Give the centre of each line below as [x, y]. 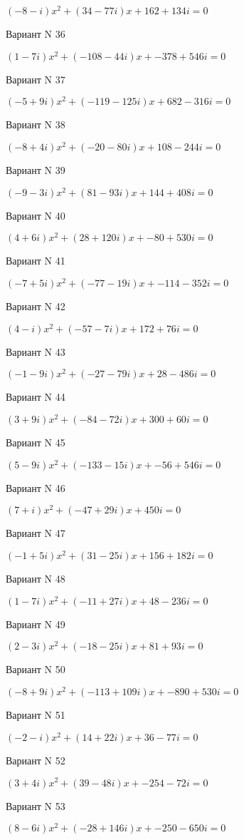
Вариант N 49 [36, 624]
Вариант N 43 [36, 351]
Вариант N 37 [36, 79]
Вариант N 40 [36, 215]
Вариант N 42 [36, 306]
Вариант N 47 [36, 533]
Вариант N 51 [36, 715]
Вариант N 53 [36, 805]
